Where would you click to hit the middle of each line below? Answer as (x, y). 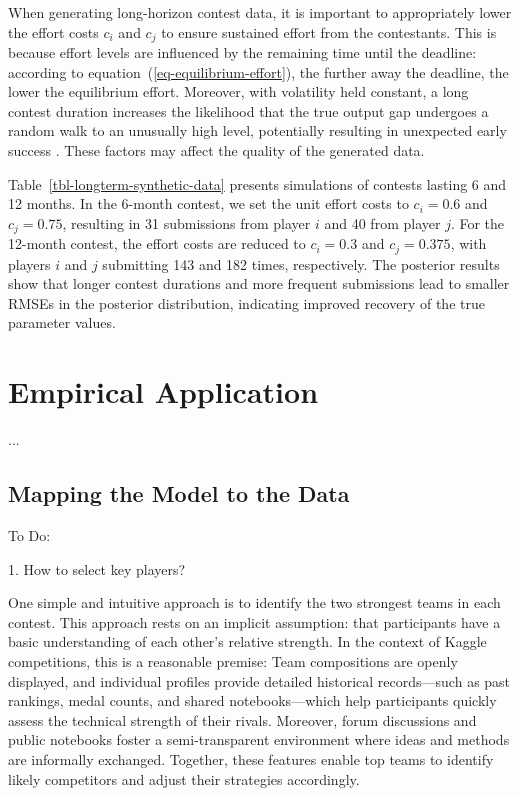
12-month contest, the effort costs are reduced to (157, 243)
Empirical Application (163, 391)
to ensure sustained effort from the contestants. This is (329, 31)
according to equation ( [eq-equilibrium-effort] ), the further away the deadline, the (258, 71)
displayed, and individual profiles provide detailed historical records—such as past (259, 680)
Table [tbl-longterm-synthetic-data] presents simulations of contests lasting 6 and (257, 183)
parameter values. (62, 322)
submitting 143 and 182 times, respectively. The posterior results (301, 263)
